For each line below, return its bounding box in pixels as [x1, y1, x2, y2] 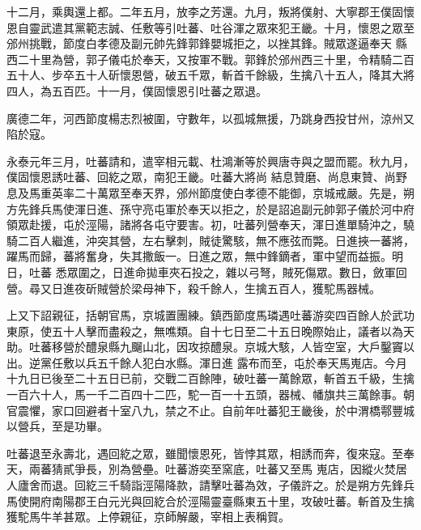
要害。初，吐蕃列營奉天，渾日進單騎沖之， [176, 216, 403, 233]
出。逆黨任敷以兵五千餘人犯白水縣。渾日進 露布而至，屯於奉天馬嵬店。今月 [6, 354, 407, 371]
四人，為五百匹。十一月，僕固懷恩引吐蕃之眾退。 [6, 82, 267, 99]
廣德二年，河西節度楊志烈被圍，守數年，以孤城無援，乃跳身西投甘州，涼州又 [6, 109, 415, 126]
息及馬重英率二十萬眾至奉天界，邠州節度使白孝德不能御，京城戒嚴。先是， [6, 184, 403, 201]
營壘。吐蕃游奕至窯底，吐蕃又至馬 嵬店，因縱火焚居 [130, 460, 407, 477]
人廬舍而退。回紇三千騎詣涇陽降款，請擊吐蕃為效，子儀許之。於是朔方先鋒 [6, 477, 403, 494]
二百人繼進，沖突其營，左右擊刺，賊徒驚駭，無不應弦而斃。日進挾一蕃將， [17, 231, 415, 248]
